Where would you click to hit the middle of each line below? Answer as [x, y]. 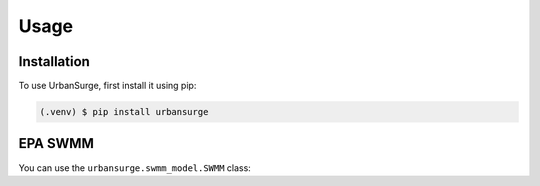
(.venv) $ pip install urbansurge [124, 112]
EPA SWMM [56, 143]
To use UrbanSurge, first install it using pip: [107, 86]
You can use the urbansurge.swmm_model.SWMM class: [135, 167]
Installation [54, 61]
